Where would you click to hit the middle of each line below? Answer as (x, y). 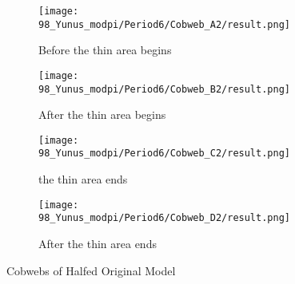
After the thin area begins (102, 114)
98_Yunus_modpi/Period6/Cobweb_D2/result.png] (164, 218)
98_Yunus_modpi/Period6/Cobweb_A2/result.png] (164, 24)
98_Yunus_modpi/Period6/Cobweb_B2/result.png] (164, 89)
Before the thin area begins (105, 50)
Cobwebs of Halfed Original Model (91, 270)
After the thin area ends (98, 244)
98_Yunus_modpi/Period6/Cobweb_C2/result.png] (164, 154)
